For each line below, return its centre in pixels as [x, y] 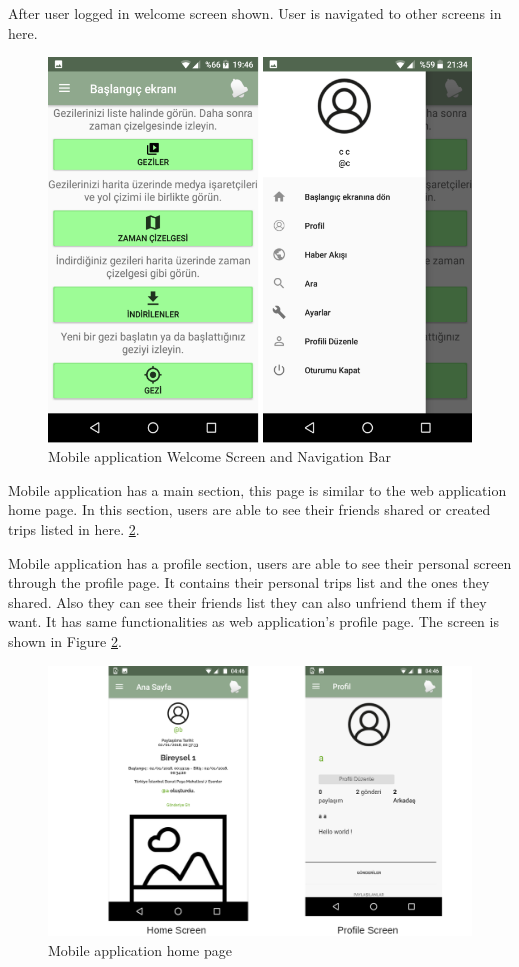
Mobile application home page [140, 949]
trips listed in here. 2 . [74, 529]
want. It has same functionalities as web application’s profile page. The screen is [253, 621]
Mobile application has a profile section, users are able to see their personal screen [260, 562]
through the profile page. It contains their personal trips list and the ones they [249, 582]
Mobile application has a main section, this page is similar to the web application [257, 489]
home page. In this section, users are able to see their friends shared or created [249, 509]
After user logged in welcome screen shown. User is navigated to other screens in [255, 13]
